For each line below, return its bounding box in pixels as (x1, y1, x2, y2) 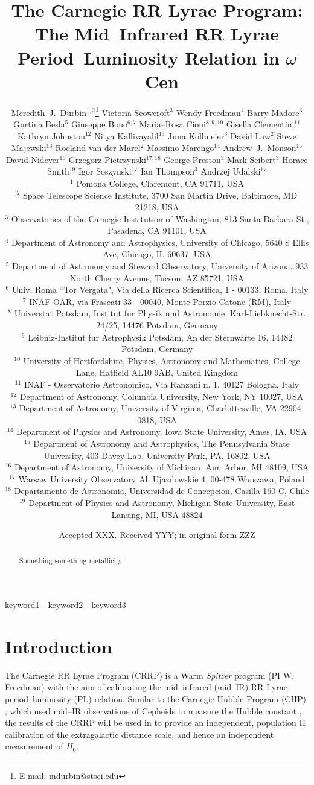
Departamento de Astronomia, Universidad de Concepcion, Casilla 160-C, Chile (14, 484, 309, 497)
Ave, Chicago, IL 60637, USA (103, 248, 211, 260)
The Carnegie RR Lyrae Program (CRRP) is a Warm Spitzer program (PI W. (5, 668, 295, 681)
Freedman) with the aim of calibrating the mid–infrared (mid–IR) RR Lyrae (5, 681, 287, 693)
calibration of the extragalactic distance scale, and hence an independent (5, 728, 274, 740)
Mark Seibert (227, 153, 276, 165)
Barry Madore (247, 106, 300, 118)
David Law (230, 129, 271, 142)
